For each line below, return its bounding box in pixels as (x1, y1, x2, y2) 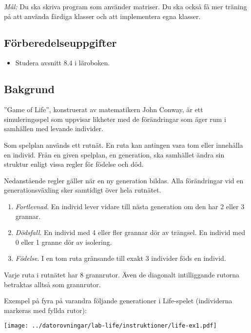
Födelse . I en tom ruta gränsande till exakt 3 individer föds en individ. (15, 253, 226, 263)
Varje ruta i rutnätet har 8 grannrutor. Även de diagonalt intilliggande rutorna (4, 269, 240, 279)
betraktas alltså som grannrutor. (4, 279, 101, 289)
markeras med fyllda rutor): (4, 305, 87, 315)
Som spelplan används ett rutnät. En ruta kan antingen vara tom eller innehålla (4, 139, 243, 150)
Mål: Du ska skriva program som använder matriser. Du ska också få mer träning (4, 1, 247, 11)
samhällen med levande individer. (4, 123, 103, 134)
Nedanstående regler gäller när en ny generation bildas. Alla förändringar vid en (4, 175, 244, 185)
